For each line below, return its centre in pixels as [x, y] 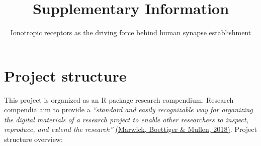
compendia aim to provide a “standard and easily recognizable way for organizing [128, 109]
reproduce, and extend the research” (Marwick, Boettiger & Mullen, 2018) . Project [130, 129]
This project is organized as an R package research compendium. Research [119, 99]
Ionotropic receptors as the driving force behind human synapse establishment [131, 32]
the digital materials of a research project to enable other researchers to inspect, [126, 119]
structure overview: [33, 139]
